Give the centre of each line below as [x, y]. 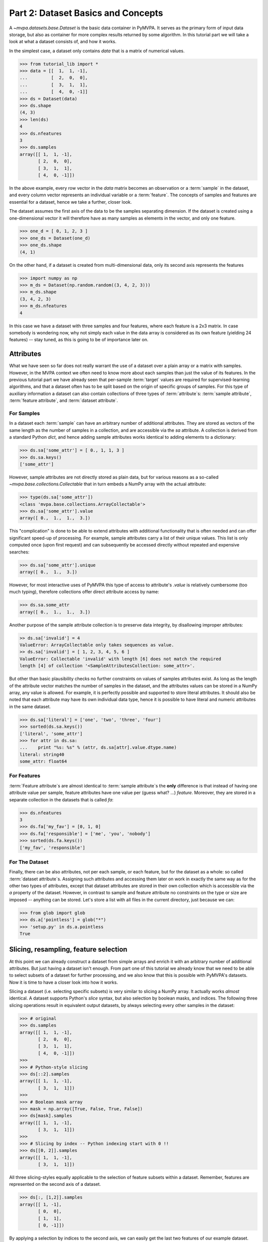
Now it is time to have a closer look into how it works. [64, 982]
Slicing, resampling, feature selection [68, 950]
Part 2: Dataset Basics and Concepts [86, 13]
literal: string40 [42, 754]
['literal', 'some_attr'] [51, 734]
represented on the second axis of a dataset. [55, 1184]
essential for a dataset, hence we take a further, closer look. [70, 202]
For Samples [25, 413]
